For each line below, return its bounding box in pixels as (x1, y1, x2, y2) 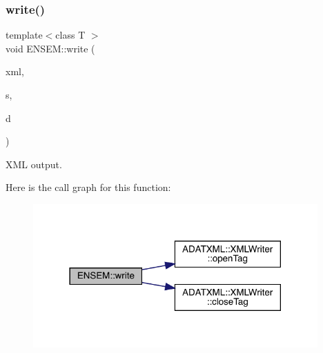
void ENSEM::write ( (6, 41, 95, 55)
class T (55, 28, 86, 42)
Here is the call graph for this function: (6, 180, 171, 194)
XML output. (6, 157, 62, 171)
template (6, 28, 43, 42)
